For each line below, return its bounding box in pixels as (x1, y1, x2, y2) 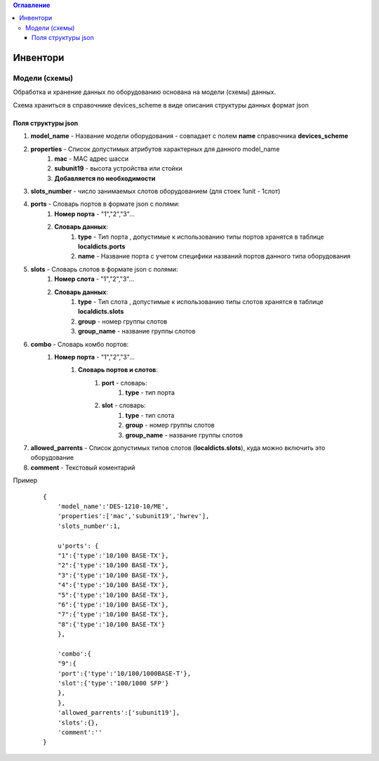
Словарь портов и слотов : (78, 366, 158, 374)
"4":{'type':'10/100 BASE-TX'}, (57, 581, 169, 589)
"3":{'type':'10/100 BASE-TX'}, (57, 571, 169, 579)
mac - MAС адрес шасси (54, 154, 129, 163)
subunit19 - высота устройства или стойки (54, 164, 182, 173)
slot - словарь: (102, 401, 147, 410)
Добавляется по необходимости (54, 174, 156, 183)
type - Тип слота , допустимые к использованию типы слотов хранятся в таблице (78, 297, 324, 305)
